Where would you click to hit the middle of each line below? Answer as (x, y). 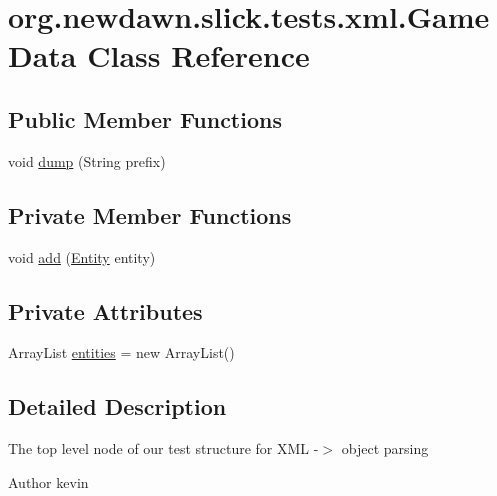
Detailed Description (117, 406)
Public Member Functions (145, 118)
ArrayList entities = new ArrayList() (121, 352)
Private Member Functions (150, 214)
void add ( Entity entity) (82, 256)
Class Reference (198, 55)
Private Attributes (105, 310)
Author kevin (48, 481)
